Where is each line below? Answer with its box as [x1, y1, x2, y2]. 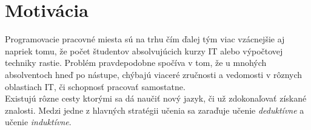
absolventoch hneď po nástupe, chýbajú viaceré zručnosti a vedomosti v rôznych [5, 68, 303, 80]
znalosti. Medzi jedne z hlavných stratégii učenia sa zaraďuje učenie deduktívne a [5, 103, 304, 116]
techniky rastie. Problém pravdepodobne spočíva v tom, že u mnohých [5, 56, 267, 69]
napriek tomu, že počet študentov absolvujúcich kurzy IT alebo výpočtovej [5, 44, 283, 57]
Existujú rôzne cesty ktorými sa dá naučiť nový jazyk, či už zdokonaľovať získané [5, 92, 307, 105]
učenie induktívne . [5, 115, 72, 128]
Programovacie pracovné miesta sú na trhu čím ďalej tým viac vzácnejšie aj [5, 33, 285, 45]
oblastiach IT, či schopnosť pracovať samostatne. [5, 80, 186, 93]
